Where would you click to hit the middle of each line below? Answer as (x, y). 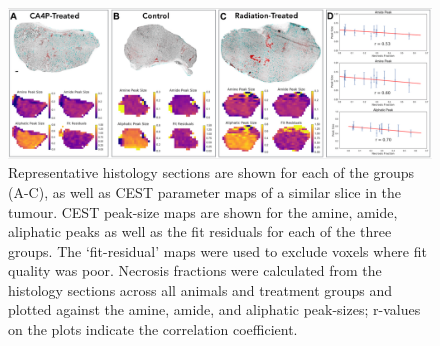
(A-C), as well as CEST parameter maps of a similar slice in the (205, 191)
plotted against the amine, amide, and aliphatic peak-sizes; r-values (214, 309)
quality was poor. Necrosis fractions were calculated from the (195, 270)
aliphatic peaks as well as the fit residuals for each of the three (200, 231)
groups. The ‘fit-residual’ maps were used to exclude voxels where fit (217, 250)
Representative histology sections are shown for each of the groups (211, 172)
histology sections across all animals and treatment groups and (200, 289)
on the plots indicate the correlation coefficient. (153, 329)
